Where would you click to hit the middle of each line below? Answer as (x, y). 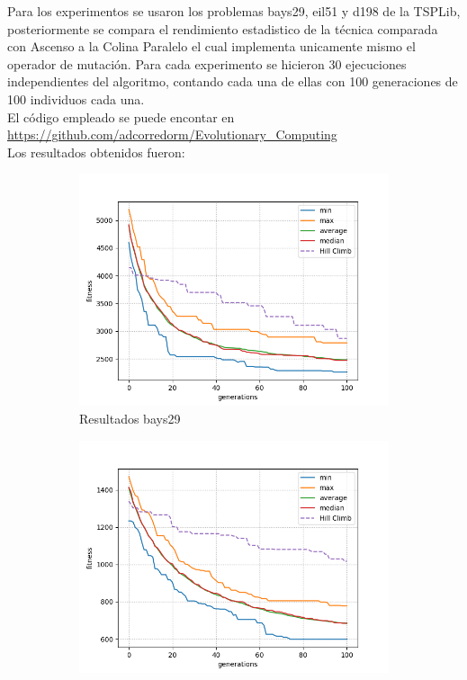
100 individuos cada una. (76, 98)
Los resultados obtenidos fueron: (96, 152)
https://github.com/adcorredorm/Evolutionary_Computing (172, 134)
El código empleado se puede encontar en (121, 116)
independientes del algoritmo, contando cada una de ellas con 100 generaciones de (233, 81)
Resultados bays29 (130, 418)
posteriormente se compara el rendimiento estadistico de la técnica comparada (223, 28)
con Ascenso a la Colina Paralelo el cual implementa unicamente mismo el (211, 46)
